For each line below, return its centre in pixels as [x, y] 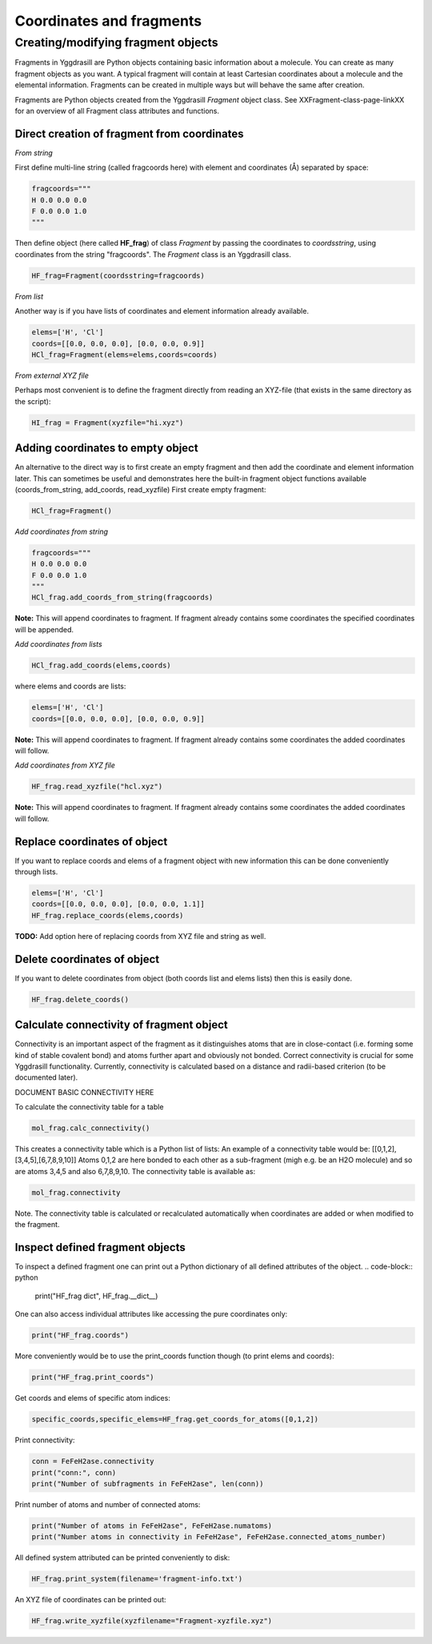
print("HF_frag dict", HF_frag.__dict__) [96, 1296]
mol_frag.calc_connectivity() [91, 1128]
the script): [33, 401]
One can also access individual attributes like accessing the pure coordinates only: [151, 1314]
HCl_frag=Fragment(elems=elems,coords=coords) [124, 355]
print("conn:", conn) [74, 1472]
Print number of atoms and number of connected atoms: [108, 1504]
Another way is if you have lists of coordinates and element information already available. [162, 311]
